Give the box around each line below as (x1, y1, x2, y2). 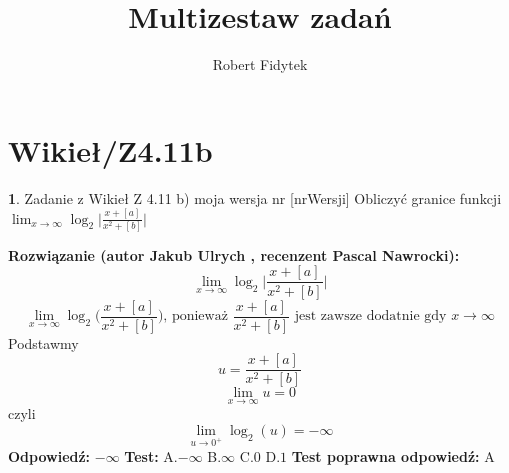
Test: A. (124, 445, 178, 466)
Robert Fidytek (212, 54, 308, 75)
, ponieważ (163, 309, 228, 323)
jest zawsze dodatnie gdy (294, 309, 447, 323)
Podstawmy (8, 332, 79, 353)
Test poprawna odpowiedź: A (291, 445, 495, 466)
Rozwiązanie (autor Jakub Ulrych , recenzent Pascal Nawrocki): (8, 244, 460, 265)
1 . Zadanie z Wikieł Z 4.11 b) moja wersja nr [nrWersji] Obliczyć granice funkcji (8, 187, 502, 208)
